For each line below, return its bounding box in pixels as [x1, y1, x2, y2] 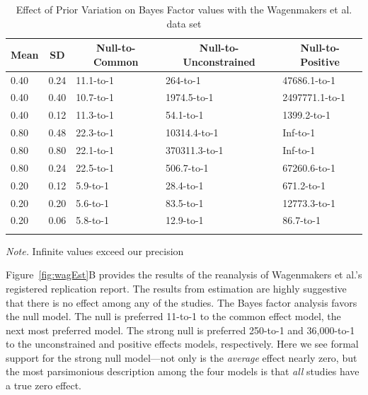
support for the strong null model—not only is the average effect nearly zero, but [6, 350, 357, 365]
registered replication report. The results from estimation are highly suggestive [6, 281, 347, 295]
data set [166, 16, 202, 30]
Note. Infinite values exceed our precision [6, 243, 184, 258]
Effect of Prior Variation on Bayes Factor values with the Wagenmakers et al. [16, 2, 352, 16]
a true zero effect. [6, 378, 81, 393]
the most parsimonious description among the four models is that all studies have [6, 364, 360, 379]
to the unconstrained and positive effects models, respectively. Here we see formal [6, 336, 359, 351]
